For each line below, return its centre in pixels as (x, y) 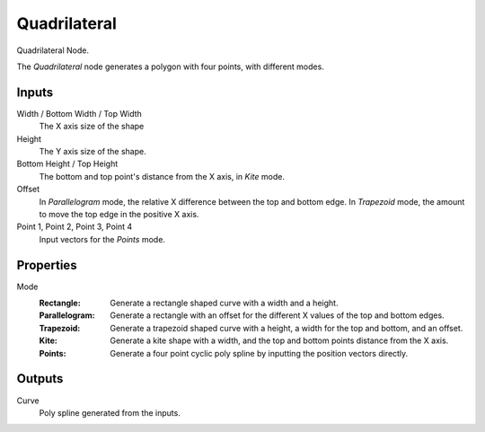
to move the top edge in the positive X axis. (119, 214)
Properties (47, 265)
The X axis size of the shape (92, 127)
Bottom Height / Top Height (67, 164)
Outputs (40, 379)
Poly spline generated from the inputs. (110, 412)
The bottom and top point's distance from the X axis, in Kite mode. (162, 176)
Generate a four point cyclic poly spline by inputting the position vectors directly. (259, 353)
